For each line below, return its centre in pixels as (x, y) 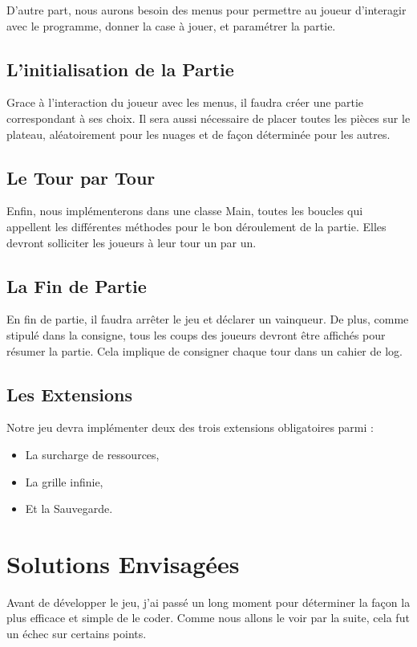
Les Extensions (69, 394)
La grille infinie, (64, 481)
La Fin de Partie (77, 285)
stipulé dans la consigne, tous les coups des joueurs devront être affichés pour (196, 334)
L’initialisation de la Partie (120, 69)
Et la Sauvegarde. (69, 509)
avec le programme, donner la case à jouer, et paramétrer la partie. (171, 25)
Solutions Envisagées (123, 563)
